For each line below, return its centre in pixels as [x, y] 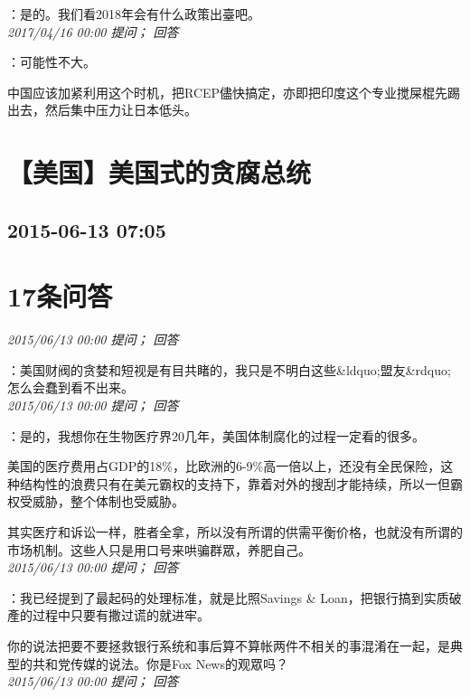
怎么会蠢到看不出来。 [70, 387]
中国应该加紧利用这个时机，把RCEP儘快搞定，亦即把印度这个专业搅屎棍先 [228, 92]
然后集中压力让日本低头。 [121, 110]
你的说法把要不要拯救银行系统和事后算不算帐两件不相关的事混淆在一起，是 [229, 645]
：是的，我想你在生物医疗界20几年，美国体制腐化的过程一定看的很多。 [216, 435]
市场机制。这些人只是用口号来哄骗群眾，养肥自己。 [159, 549]
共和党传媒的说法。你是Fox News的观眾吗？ [160, 663]
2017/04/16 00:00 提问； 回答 [93, 31]
